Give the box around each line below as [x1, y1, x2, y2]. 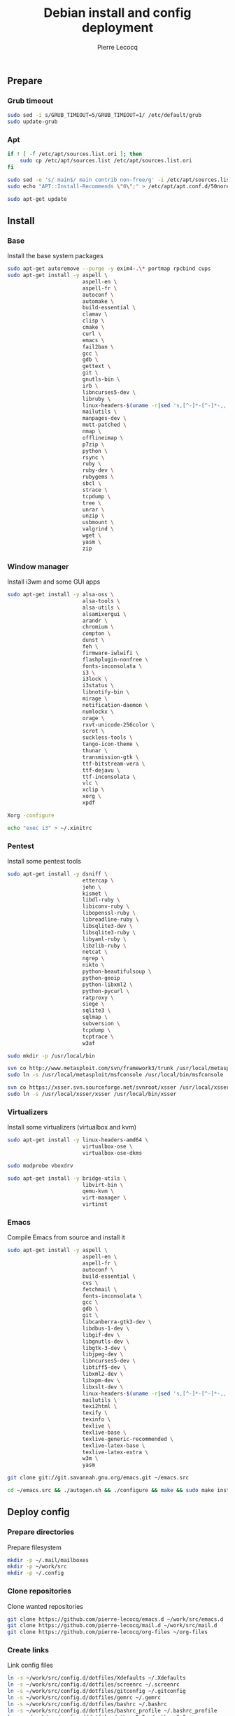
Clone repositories [7, 1587, 72, 1596]
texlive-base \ [82, 1429, 127, 1436]
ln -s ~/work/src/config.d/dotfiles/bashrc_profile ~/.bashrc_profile [7, 1707, 218, 1714]
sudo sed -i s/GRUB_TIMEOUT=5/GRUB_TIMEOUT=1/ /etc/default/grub [7, 112, 201, 119]
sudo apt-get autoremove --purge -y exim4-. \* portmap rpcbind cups [7, 265, 211, 272]
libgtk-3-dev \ [82, 1344, 127, 1351]
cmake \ [82, 324, 105, 331]
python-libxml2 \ [82, 981, 133, 988]
